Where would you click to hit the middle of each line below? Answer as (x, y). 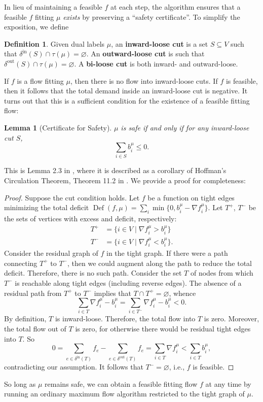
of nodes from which (222, 273)
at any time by (228, 383)
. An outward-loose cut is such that (145, 54)
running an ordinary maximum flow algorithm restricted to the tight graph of (124, 394)
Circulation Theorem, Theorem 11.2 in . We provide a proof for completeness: (125, 180)
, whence (182, 293)
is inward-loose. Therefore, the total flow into (125, 319)
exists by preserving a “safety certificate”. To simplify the (152, 16)
